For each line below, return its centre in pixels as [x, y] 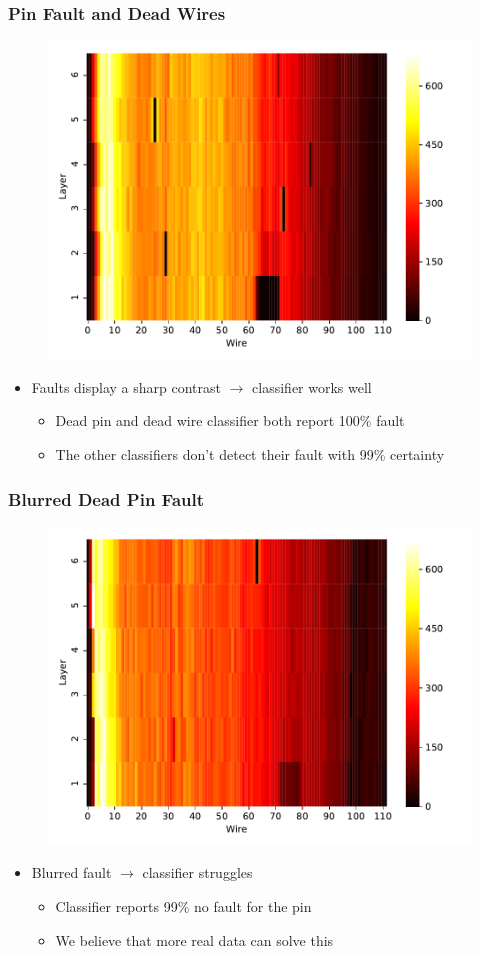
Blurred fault [71, 872]
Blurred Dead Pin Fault [106, 498]
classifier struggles [197, 872]
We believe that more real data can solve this [194, 939]
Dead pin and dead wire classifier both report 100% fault [230, 420]
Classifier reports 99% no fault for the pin [183, 906]
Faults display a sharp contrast [126, 386]
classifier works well [312, 386]
